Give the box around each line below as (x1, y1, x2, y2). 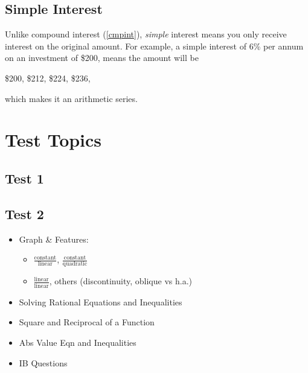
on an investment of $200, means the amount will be (5, 51, 199, 64)
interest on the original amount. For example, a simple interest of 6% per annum (5, 39, 304, 52)
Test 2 (5, 204, 44, 223)
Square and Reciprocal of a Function (19, 316, 155, 328)
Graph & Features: (19, 232, 89, 245)
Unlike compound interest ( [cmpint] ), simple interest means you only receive (5, 28, 287, 40)
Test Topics (5, 127, 102, 152)
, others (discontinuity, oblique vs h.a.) (49, 275, 192, 287)
